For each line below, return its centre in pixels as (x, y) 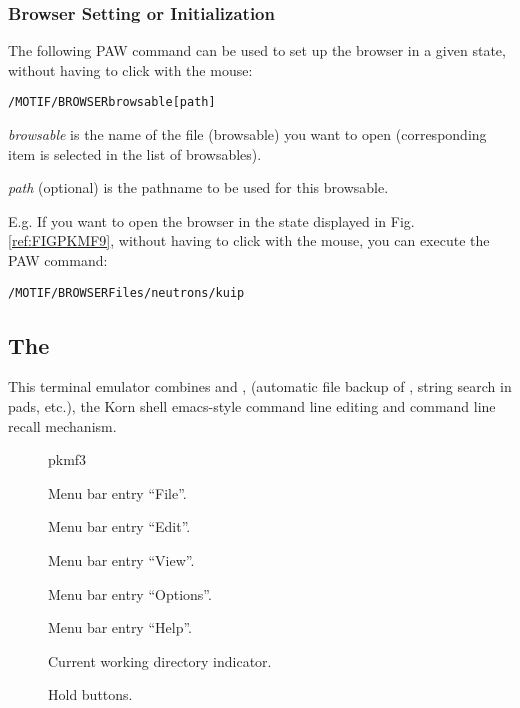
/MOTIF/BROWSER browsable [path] (112, 102)
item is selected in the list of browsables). (135, 153)
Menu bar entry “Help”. (120, 627)
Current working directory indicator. (160, 660)
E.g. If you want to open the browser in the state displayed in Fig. (211, 220)
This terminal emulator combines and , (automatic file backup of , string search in (260, 386)
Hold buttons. (90, 694)
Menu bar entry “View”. (121, 560)
